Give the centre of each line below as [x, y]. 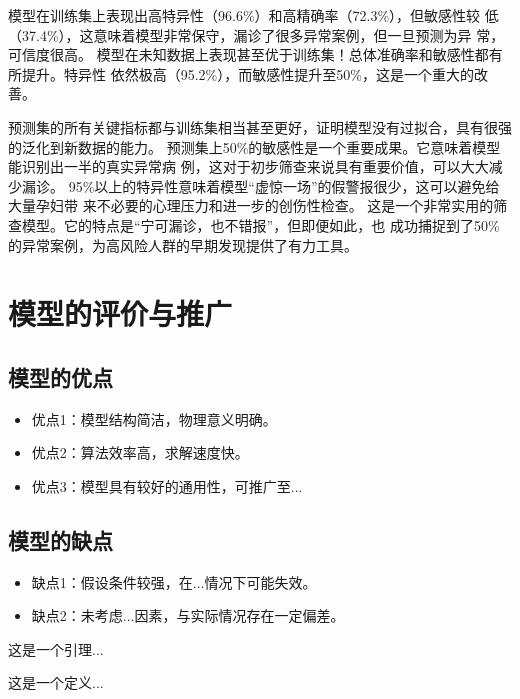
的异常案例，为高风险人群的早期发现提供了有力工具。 [183, 244]
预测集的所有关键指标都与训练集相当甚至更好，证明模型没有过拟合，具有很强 [260, 126]
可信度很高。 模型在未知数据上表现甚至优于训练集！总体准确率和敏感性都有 [255, 54]
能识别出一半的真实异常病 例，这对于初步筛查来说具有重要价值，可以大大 [248, 166]
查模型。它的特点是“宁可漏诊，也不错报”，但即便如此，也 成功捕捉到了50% [254, 224]
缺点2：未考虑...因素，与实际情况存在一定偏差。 [188, 615]
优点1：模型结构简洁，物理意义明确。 [154, 418]
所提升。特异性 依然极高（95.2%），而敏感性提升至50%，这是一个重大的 [241, 73]
